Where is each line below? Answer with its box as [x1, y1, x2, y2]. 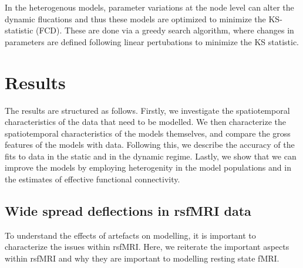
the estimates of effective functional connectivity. [5, 173, 180, 185]
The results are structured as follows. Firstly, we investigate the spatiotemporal [5, 104, 290, 116]
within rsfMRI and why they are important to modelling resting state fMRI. [5, 252, 280, 264]
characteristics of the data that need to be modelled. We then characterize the [5, 116, 286, 128]
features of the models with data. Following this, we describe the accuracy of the [5, 138, 295, 151]
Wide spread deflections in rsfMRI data [5, 202, 251, 220]
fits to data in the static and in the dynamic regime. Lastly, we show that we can [5, 150, 297, 162]
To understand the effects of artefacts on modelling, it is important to [5, 229, 256, 241]
